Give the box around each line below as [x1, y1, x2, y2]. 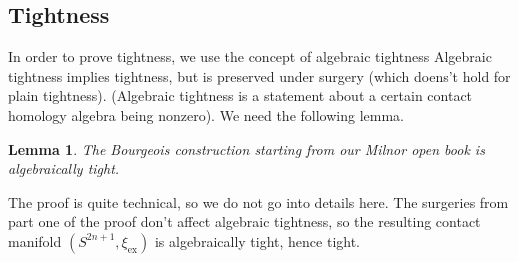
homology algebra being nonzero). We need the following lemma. [8, 104, 404, 125]
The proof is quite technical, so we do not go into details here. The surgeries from [8, 191, 509, 212]
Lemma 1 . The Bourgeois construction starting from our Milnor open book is [8, 138, 485, 159]
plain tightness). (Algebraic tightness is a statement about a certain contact [8, 85, 473, 106]
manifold [8, 230, 62, 251]
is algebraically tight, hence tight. [154, 230, 361, 251]
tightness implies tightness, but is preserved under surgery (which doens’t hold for [8, 65, 511, 86]
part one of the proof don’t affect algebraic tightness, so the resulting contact [8, 211, 481, 232]
